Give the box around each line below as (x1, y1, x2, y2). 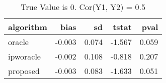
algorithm (8, 21, 47, 32)
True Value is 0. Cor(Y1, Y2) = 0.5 (21, 1, 146, 12)
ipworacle (8, 50, 41, 62)
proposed (8, 65, 40, 76)
